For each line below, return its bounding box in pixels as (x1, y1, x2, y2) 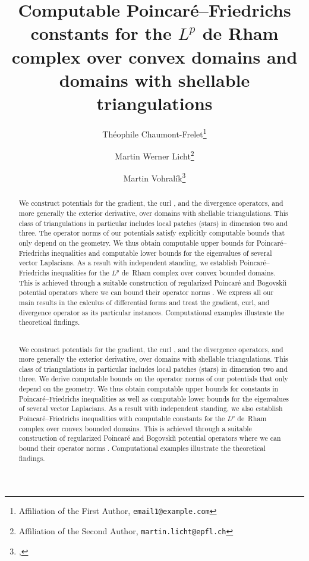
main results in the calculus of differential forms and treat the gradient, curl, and (18, 297, 270, 307)
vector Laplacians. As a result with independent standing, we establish (18, 258, 238, 268)
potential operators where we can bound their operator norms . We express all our (18, 287, 274, 297)
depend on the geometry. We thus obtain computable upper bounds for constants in (18, 384, 279, 394)
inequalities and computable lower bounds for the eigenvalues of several (51, 247, 272, 258)
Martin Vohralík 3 (123, 170, 186, 184)
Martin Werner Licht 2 (115, 148, 194, 162)
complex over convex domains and (11, 44, 298, 68)
